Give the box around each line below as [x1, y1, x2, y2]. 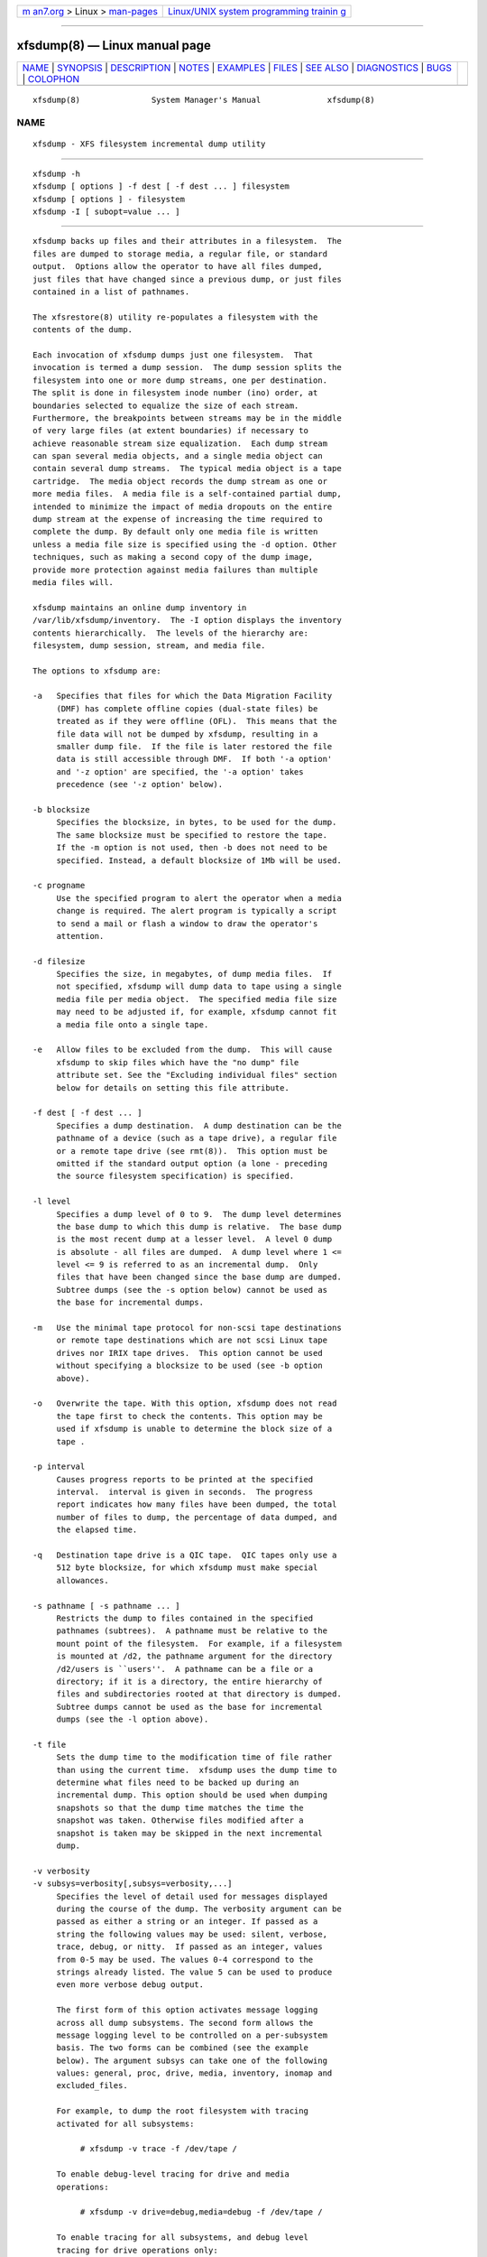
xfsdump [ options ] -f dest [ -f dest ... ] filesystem [32, 181, 290, 191]
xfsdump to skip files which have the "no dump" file [56, 1057, 299, 1067]
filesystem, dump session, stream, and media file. [32, 640, 266, 650]
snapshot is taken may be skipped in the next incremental [56, 1828, 324, 1838]
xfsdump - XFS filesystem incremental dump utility [32, 139, 266, 149]
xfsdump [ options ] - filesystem [32, 194, 185, 204]
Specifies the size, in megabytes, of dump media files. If [56, 969, 333, 980]
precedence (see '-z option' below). [56, 779, 224, 790]
